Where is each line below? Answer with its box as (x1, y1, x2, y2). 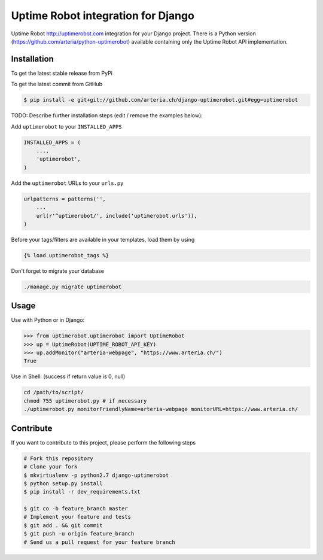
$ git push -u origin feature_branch (23, 530, 135, 537)
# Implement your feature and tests (23, 513, 132, 521)
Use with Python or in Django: (11, 316, 85, 324)
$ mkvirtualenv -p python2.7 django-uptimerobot (23, 471, 169, 479)
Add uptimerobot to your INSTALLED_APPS (11, 123, 122, 130)
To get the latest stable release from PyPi (11, 69, 113, 77)
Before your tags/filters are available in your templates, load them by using (11, 236, 195, 243)
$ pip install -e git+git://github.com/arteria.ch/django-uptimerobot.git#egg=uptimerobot (23, 96, 298, 104)
